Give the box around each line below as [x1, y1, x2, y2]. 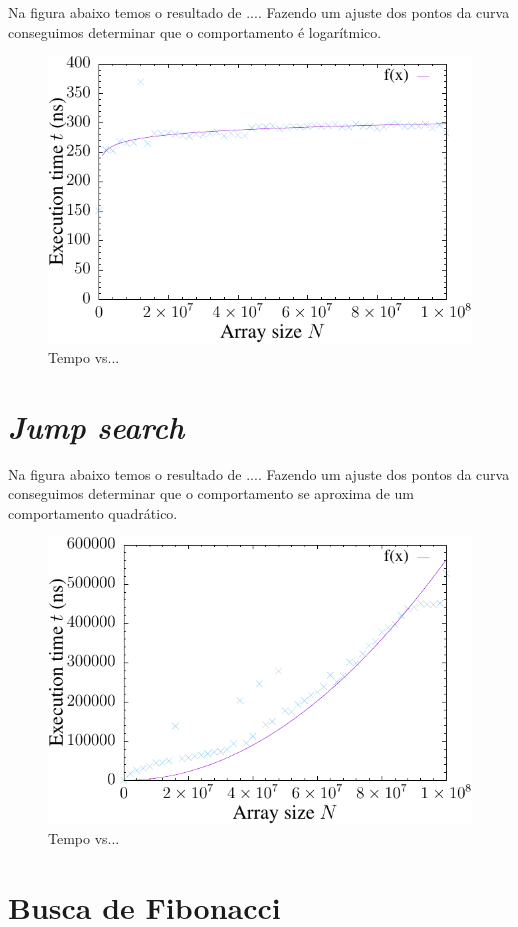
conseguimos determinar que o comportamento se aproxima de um [8, 483, 414, 504]
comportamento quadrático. [8, 502, 178, 523]
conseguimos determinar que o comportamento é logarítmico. [8, 21, 382, 42]
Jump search [8, 405, 185, 447]
